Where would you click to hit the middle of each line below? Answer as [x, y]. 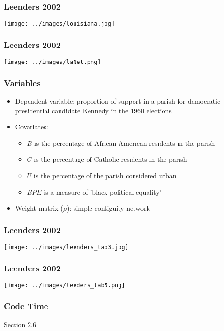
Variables [22, 83]
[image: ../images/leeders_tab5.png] [65, 285]
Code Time [26, 306]
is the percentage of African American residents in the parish [125, 143]
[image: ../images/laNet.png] [52, 62]
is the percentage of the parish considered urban [105, 175]
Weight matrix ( [39, 208]
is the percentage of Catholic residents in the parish [111, 159]
